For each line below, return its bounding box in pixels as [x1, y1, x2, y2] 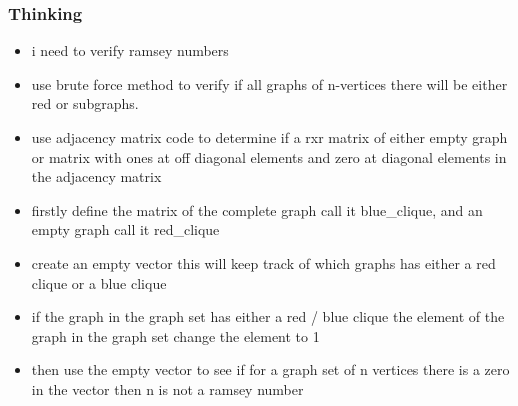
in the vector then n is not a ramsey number [31, 378, 304, 399]
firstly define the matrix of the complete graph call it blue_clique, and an [31, 199, 483, 220]
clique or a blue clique [31, 272, 167, 293]
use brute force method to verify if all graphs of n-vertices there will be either [31, 73, 508, 94]
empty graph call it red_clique [31, 219, 220, 240]
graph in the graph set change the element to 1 [31, 325, 320, 346]
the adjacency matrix [31, 166, 162, 187]
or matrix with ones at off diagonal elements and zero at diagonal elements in [31, 146, 507, 167]
